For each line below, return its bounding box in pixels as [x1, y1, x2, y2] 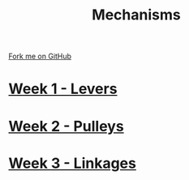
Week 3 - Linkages [8, 154, 136, 172]
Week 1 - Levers [8, 79, 118, 98]
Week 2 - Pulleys [8, 117, 124, 135]
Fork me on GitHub [8, 51, 71, 62]
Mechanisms [92, 6, 181, 24]
